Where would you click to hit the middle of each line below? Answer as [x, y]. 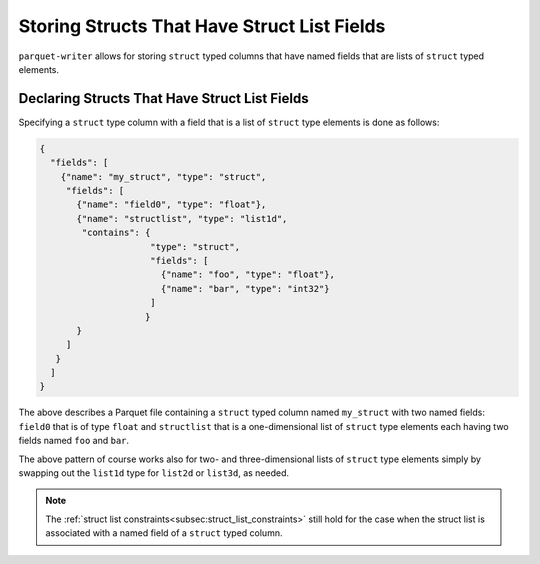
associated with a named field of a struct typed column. [164, 533]
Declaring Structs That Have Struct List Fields [163, 98]
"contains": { [116, 233]
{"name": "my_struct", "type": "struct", [163, 176]
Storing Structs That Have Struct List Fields [202, 26]
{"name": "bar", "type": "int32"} [245, 288]
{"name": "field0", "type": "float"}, [171, 204]
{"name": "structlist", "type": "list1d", [182, 218]
